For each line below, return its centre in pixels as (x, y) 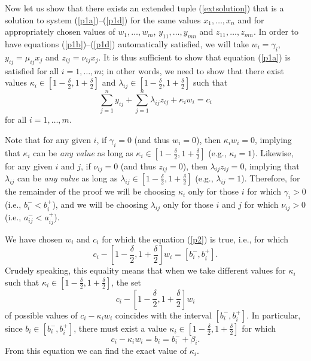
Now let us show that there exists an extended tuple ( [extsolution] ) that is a (144, 8)
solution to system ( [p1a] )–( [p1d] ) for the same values (103, 19)
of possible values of (41, 315)
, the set (126, 282)
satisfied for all (32, 70)
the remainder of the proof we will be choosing (90, 191)
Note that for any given (48, 139)
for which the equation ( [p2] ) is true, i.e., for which (195, 239)
